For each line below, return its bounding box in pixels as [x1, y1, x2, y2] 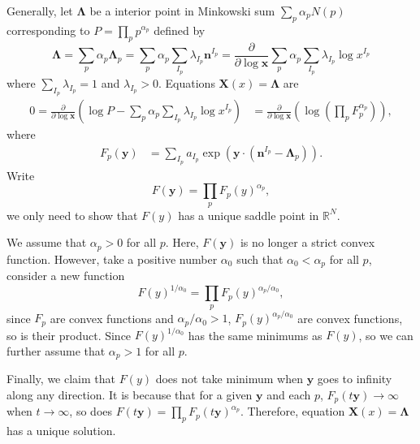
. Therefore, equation [240, 403, 345, 420]
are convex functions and [50, 309, 174, 326]
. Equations [158, 74, 215, 91]
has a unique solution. [6, 422, 116, 439]
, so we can [358, 326, 414, 343]
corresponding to [6, 21, 90, 38]
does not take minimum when [155, 370, 303, 387]
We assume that [6, 234, 87, 251]
